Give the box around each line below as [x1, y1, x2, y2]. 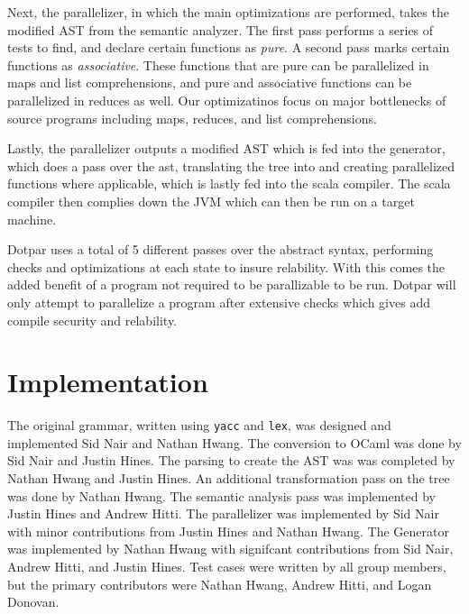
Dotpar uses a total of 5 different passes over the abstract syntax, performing [7, 240, 434, 259]
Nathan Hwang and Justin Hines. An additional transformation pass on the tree [7, 469, 450, 488]
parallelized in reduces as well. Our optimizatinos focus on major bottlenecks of [7, 90, 446, 109]
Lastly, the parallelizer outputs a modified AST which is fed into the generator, [7, 139, 446, 158]
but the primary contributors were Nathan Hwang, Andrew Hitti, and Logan [7, 574, 432, 593]
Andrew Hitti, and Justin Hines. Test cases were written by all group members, [7, 557, 446, 576]
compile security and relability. [7, 310, 178, 329]
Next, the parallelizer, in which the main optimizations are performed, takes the [7, 3, 449, 21]
